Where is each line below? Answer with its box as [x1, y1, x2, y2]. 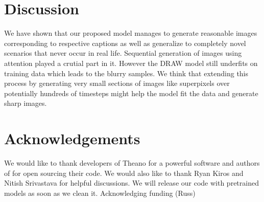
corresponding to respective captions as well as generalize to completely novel [4, 37, 246, 48]
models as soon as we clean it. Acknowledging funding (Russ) [4, 187, 196, 198]
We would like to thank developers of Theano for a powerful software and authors [4, 158, 260, 168]
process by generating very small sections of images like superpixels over [4, 78, 230, 88]
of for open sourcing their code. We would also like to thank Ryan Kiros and [4, 167, 244, 178]
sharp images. [4, 98, 47, 108]
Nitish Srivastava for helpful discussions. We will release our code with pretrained [4, 177, 259, 188]
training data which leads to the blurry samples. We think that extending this [4, 68, 249, 78]
